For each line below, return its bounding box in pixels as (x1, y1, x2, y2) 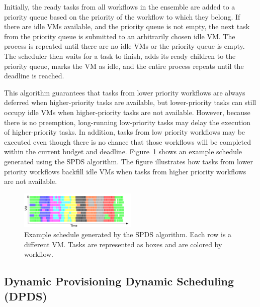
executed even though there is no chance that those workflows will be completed (4, 136, 251, 147)
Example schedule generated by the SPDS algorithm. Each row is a (24, 229, 232, 239)
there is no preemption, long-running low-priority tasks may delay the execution (4, 117, 251, 127)
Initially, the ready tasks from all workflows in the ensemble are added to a (4, 2, 235, 12)
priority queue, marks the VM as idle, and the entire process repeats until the (4, 60, 244, 71)
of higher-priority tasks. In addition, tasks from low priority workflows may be (4, 127, 245, 137)
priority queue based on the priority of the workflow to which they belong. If (4, 11, 240, 22)
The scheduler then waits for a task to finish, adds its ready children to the (4, 50, 236, 61)
